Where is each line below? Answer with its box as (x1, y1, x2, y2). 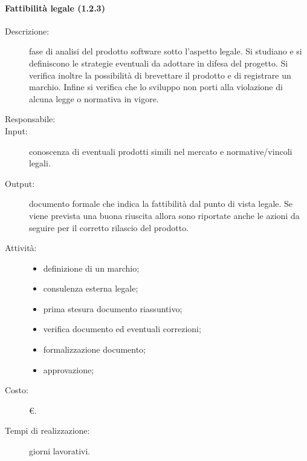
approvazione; (43, 363, 94, 376)
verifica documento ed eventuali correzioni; (43, 322, 201, 335)
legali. (29, 157, 51, 169)
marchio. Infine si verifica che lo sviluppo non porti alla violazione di (29, 80, 283, 93)
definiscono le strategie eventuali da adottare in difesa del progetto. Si (29, 56, 288, 69)
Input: (5, 124, 28, 137)
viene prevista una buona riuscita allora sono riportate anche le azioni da (29, 209, 300, 221)
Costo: (5, 384, 28, 396)
